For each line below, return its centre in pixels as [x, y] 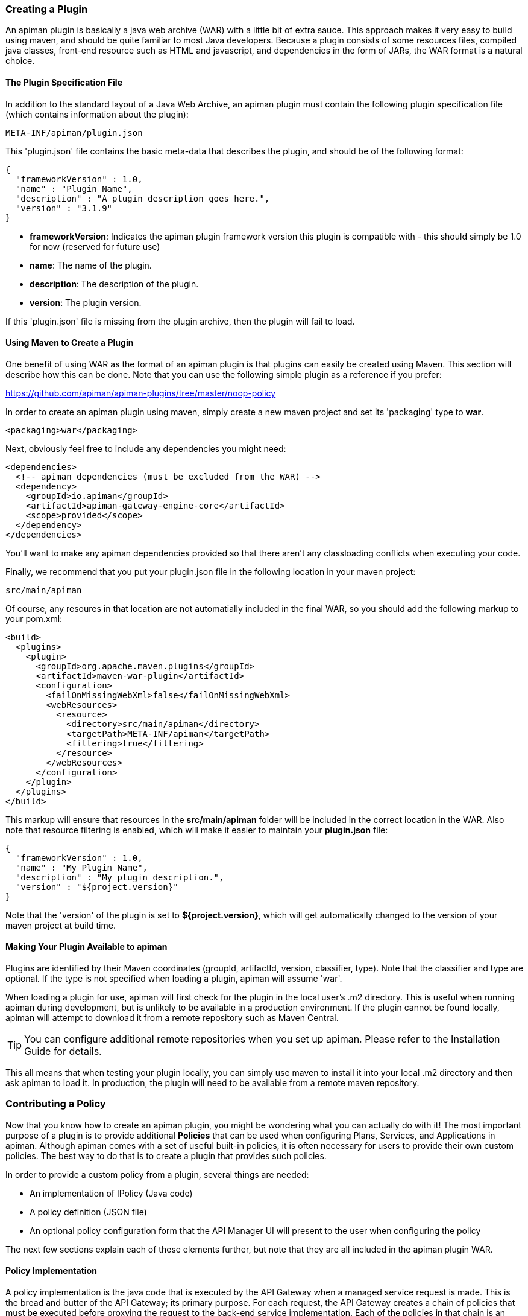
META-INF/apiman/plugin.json [74, 132]
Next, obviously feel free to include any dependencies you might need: [146, 448]
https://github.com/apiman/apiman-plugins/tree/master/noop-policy [141, 393]
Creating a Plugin [47, 9]
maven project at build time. [61, 925]
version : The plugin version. [86, 302]
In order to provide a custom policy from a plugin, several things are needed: [157, 1174]
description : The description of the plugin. [114, 284]
